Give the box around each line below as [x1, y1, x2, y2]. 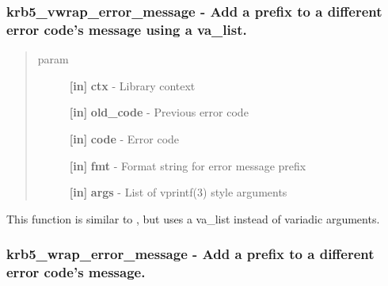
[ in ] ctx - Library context [69, 77, 196, 93]
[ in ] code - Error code [69, 130, 180, 147]
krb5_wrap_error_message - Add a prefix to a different [6, 244, 375, 264]
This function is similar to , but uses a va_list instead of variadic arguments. [6, 210, 380, 227]
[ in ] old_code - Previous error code [69, 104, 249, 120]
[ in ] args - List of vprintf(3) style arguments [69, 184, 287, 200]
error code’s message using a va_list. [6, 19, 247, 39]
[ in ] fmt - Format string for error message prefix [69, 157, 306, 174]
